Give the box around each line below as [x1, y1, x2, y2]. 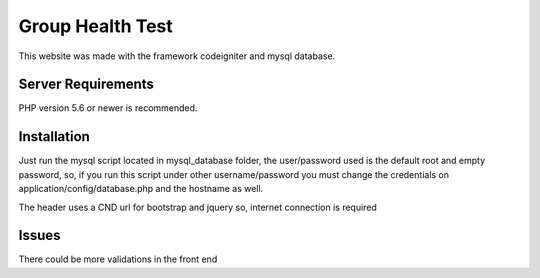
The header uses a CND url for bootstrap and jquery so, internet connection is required [18, 201, 377, 213]
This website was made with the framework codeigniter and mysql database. [18, 50, 336, 62]
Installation [18, 128, 90, 145]
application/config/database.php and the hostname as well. [18, 183, 264, 195]
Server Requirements [18, 76, 155, 93]
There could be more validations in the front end [18, 253, 218, 265]
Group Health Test [18, 15, 174, 37]
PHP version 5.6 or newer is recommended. [18, 102, 198, 114]
